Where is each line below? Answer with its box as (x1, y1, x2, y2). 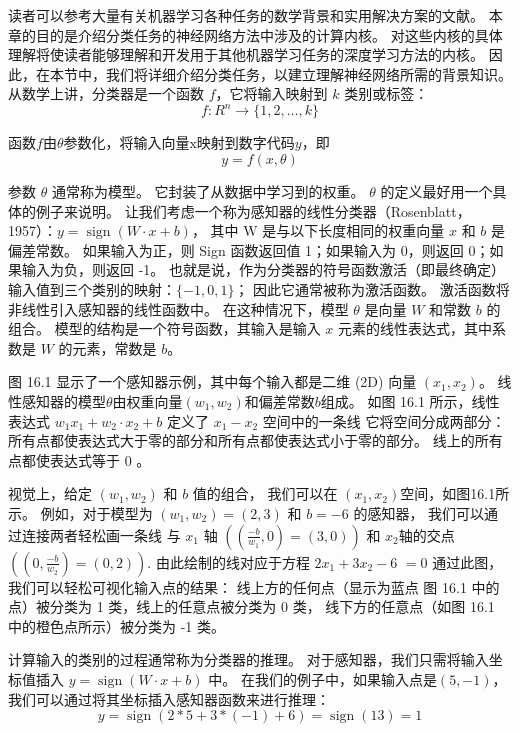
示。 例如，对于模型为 (8, 502, 153, 523)
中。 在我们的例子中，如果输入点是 (208, 668, 437, 689)
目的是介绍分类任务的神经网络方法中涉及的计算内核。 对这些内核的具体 (35, 24, 503, 45)
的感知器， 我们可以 (353, 502, 485, 523)
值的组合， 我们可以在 (192, 483, 338, 504)
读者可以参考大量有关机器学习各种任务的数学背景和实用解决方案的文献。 (8, 5, 484, 25)
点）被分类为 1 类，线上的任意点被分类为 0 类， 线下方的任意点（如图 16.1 (8, 596, 495, 617)
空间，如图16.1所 (400, 483, 510, 504)
